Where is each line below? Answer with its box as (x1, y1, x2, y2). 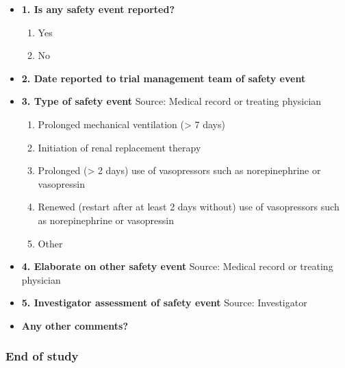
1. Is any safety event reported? (21, 2, 175, 16)
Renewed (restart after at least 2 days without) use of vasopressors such (38, 199, 340, 214)
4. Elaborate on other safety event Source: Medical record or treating (21, 259, 333, 273)
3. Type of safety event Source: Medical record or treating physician (21, 94, 322, 108)
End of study (5, 347, 79, 365)
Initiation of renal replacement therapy (38, 140, 201, 154)
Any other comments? (21, 318, 129, 332)
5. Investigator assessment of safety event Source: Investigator (21, 295, 307, 310)
